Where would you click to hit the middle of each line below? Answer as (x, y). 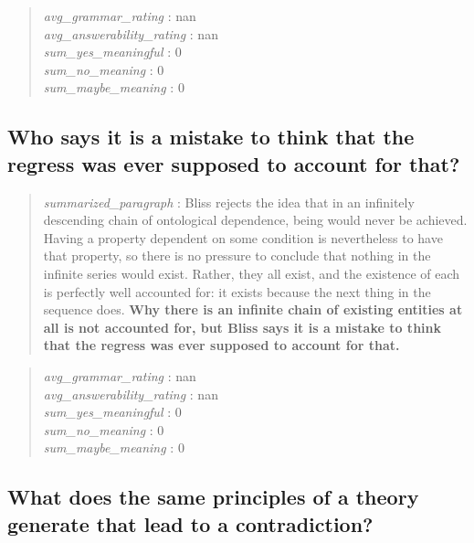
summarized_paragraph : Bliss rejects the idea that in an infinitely (229, 202)
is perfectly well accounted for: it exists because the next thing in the (237, 291)
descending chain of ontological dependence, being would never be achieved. (255, 220)
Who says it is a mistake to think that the (211, 137)
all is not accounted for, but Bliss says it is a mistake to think (242, 327)
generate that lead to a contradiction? (190, 523)
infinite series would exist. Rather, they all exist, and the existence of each (252, 273)
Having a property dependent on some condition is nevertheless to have (243, 237)
